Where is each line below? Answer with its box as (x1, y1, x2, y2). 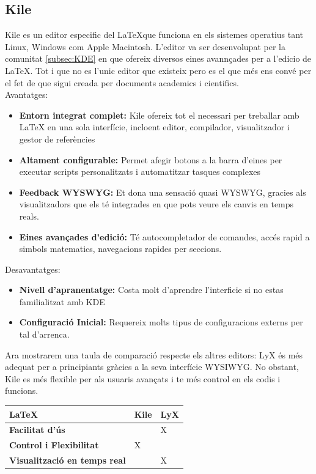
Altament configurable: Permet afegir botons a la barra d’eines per (19, 153, 282, 166)
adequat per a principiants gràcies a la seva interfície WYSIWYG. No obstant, (5, 360, 299, 373)
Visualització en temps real (9, 454, 126, 467)
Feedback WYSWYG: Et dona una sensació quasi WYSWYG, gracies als (19, 185, 306, 198)
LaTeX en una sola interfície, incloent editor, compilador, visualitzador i (19, 120, 290, 133)
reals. (19, 209, 39, 222)
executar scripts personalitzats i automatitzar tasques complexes (19, 165, 261, 178)
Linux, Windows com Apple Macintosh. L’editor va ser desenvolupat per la (5, 40, 285, 53)
